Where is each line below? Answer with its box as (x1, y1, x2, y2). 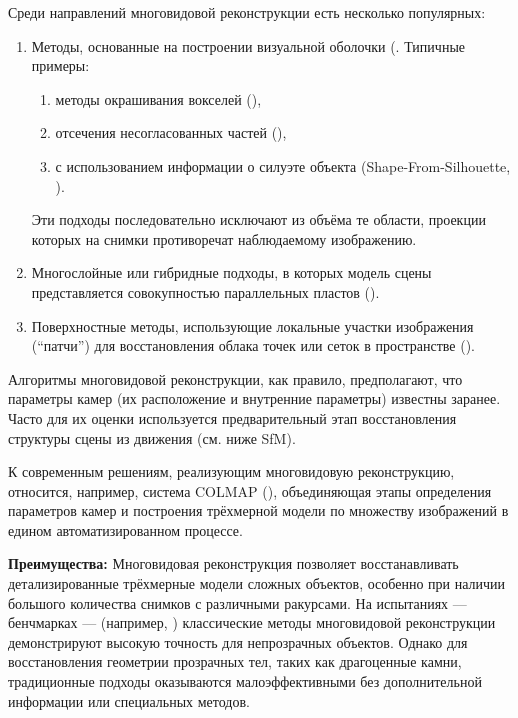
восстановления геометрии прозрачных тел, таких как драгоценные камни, (8, 651, 462, 672)
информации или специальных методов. (8, 690, 250, 711)
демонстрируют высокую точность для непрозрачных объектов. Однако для (8, 631, 468, 652)
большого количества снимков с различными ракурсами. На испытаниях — (8, 592, 467, 613)
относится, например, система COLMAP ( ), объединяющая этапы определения (8, 480, 492, 501)
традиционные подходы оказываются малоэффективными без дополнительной (8, 671, 482, 692)
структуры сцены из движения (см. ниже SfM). (8, 427, 296, 448)
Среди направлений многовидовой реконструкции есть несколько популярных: (8, 2, 486, 22)
